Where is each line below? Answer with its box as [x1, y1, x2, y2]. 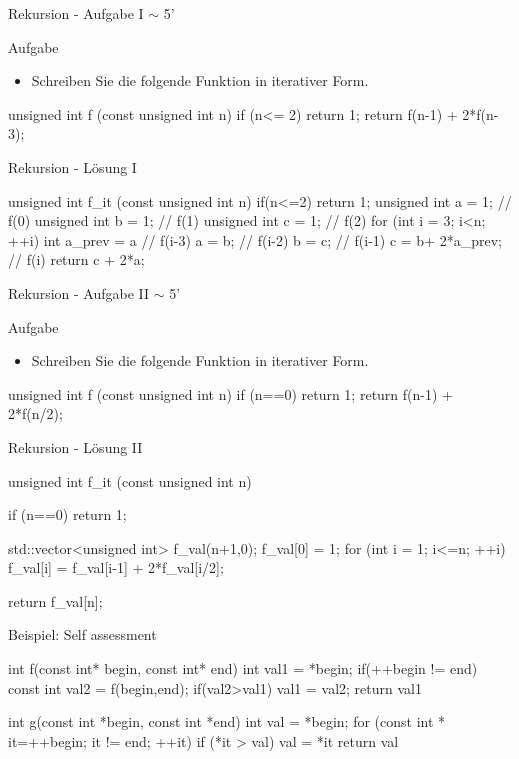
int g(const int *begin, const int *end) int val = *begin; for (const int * [8, 711, 446, 732]
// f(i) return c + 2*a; [8, 249, 145, 270]
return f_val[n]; [8, 590, 103, 611]
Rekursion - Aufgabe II [8, 282, 150, 303]
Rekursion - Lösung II [8, 436, 143, 457]
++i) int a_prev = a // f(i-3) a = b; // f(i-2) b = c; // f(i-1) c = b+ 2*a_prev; [8, 229, 502, 250]
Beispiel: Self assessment [8, 624, 157, 645]
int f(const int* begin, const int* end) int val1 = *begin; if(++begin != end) [8, 658, 478, 679]
